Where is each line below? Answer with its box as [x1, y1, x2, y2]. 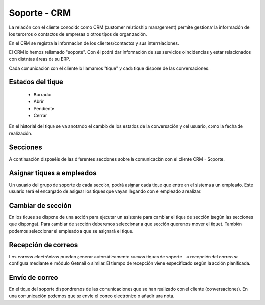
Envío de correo [9, 273, 58, 282]
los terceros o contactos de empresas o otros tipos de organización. [9, 31, 147, 37]
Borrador [33, 92, 52, 97]
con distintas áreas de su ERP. [9, 56, 71, 62]
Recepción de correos [9, 240, 78, 249]
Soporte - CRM [9, 7, 71, 18]
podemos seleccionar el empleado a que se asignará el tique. [9, 228, 133, 234]
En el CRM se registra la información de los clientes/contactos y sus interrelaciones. [9, 40, 179, 46]
